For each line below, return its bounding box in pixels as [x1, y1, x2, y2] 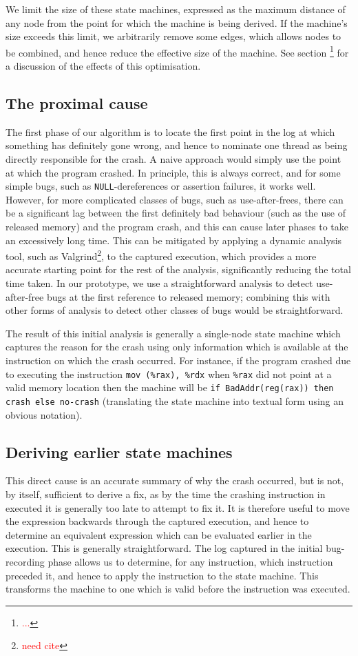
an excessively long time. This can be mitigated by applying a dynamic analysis [6, 232, 342, 247]
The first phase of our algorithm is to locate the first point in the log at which [6, 124, 335, 139]
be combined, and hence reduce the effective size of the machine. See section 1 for [6, 43, 349, 59]
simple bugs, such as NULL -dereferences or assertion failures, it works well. [6, 179, 316, 193]
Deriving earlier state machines [6, 441, 233, 462]
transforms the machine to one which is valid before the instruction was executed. [6, 582, 350, 596]
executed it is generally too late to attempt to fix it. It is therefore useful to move [6, 500, 350, 515]
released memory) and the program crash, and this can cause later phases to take [6, 219, 349, 234]
